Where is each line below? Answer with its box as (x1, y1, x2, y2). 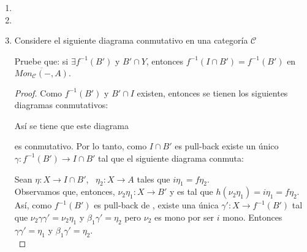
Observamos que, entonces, (14, 185, 115, 198)
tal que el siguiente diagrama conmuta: (98, 151, 244, 164)
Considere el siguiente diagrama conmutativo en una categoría (14, 34, 248, 47)
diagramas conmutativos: (14, 98, 108, 111)
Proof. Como (14, 86, 63, 99)
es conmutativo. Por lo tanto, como (14, 140, 147, 152)
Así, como (14, 199, 52, 211)
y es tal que (169, 185, 213, 198)
